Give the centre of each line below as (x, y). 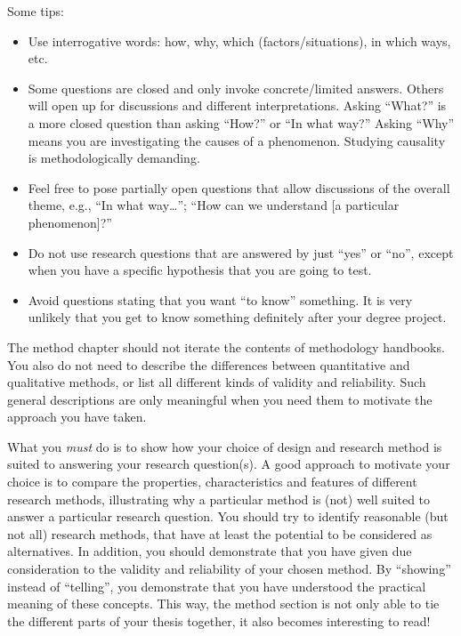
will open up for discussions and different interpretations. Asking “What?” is (237, 105)
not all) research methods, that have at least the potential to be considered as (220, 533)
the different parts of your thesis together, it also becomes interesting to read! (219, 620)
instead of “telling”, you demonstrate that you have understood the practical (217, 586)
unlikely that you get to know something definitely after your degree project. (237, 317)
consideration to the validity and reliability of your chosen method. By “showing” (229, 569)
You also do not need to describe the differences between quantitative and (209, 364)
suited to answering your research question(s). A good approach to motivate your (229, 464)
